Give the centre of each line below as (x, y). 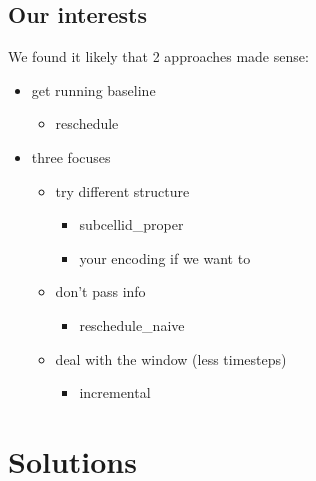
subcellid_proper (131, 224)
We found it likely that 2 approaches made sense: (158, 56)
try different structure (122, 190)
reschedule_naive (132, 324)
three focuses (71, 156)
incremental (115, 392)
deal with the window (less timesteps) (171, 358)
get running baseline (93, 89)
